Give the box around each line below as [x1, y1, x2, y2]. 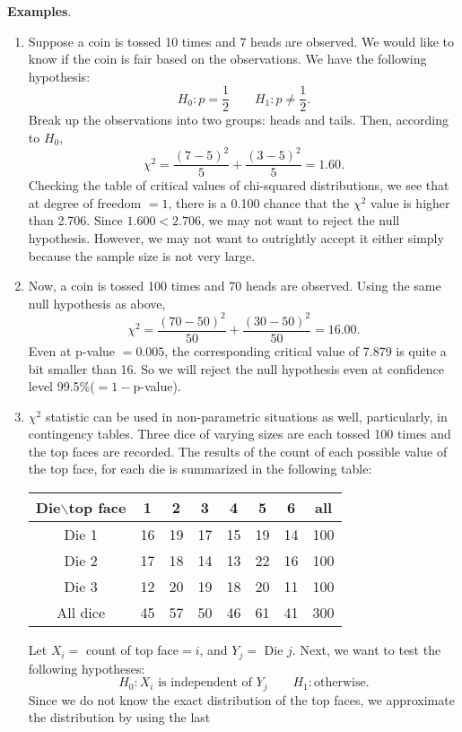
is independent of [158, 676, 252, 690]
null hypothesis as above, [28, 293, 166, 312]
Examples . [7, 2, 72, 20]
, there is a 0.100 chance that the [168, 193, 350, 212]
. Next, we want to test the [292, 640, 441, 659]
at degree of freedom [28, 193, 142, 212]
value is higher [370, 193, 450, 212]
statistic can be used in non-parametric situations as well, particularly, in [45, 406, 448, 425]
